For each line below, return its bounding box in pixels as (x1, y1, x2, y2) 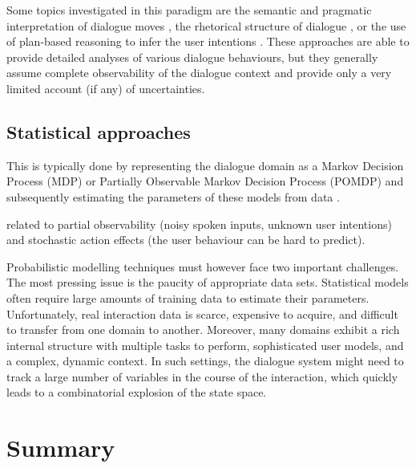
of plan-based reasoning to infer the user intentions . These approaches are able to (6, 33, 410, 50)
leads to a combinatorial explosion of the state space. (6, 384, 267, 401)
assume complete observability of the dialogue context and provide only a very (6, 64, 392, 81)
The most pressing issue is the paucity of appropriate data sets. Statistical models (6, 274, 409, 291)
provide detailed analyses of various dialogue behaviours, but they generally (6, 48, 378, 65)
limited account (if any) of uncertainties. (6, 79, 205, 96)
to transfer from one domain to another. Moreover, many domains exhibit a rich (6, 321, 400, 338)
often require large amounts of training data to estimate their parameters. (6, 289, 370, 306)
